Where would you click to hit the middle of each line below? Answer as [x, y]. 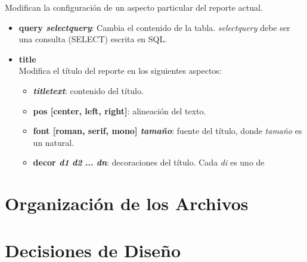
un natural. [54, 142]
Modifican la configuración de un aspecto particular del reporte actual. [134, 7]
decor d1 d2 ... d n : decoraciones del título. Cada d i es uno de [149, 162]
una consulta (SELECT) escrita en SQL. [93, 39]
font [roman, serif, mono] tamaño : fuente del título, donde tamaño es [168, 131]
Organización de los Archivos [127, 203]
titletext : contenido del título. [88, 90]
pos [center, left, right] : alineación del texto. [120, 110]
